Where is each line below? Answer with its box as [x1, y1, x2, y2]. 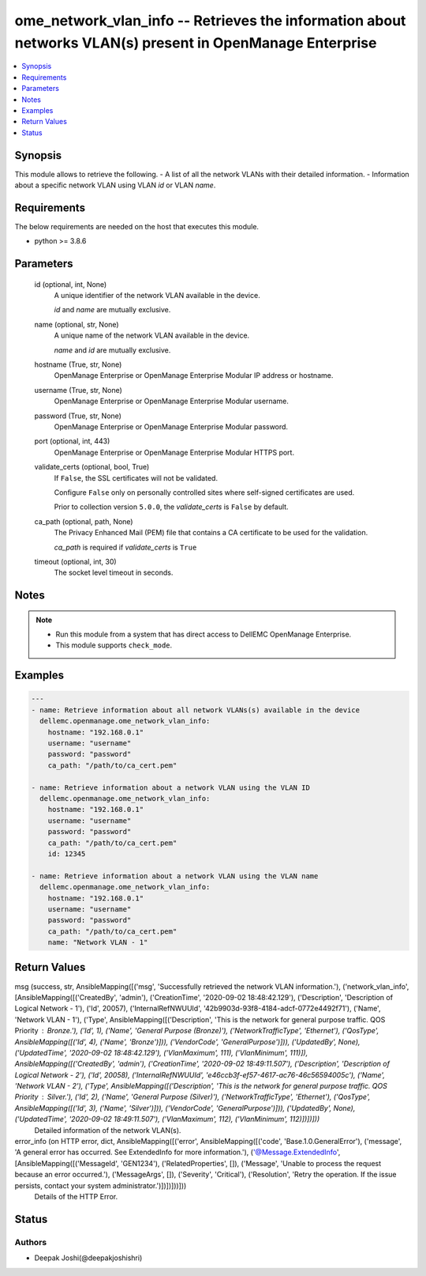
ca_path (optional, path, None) [34, 516, 133, 526]
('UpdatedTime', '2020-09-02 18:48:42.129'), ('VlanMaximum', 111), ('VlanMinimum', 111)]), [14, 1048, 308, 1057]
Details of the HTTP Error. [34, 1191, 118, 1201]
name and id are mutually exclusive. [54, 345, 171, 355]
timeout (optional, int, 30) [34, 557, 118, 566]
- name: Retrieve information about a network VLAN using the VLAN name [31, 871, 319, 881]
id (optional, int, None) [34, 279, 107, 289]
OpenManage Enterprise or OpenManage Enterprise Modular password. [54, 421, 288, 431]
